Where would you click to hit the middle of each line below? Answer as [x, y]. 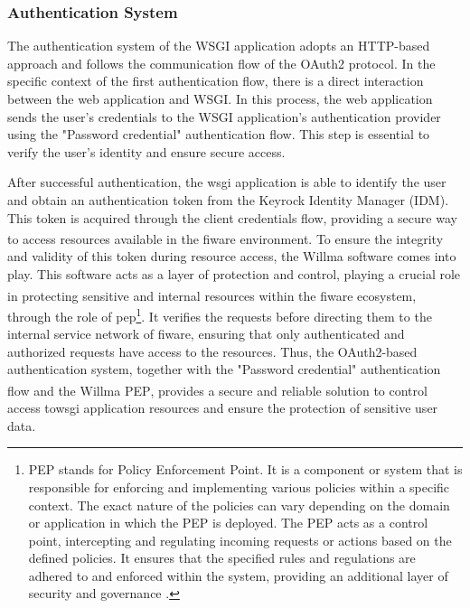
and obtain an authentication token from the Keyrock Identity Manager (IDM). [228, 199]
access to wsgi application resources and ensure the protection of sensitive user [223, 408]
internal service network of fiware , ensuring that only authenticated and [206, 334]
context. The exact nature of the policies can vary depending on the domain [239, 505]
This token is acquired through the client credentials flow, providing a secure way [232, 217]
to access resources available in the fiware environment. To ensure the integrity [226, 238]
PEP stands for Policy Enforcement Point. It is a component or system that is [245, 469]
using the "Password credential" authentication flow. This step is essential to [219, 134]
